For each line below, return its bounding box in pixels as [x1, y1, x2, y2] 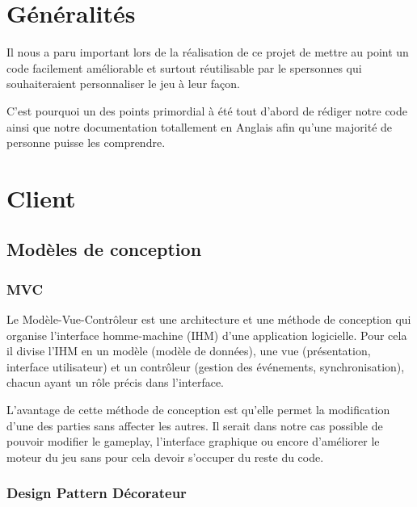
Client [6, 181, 76, 214]
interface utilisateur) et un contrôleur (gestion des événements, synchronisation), [6, 358, 405, 375]
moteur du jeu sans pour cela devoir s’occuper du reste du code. [6, 448, 324, 465]
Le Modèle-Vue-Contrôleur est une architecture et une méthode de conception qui [6, 311, 411, 328]
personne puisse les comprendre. [6, 134, 166, 151]
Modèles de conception [6, 237, 202, 262]
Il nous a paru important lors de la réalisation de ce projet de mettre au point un [6, 44, 409, 61]
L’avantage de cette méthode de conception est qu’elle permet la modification [6, 401, 390, 418]
